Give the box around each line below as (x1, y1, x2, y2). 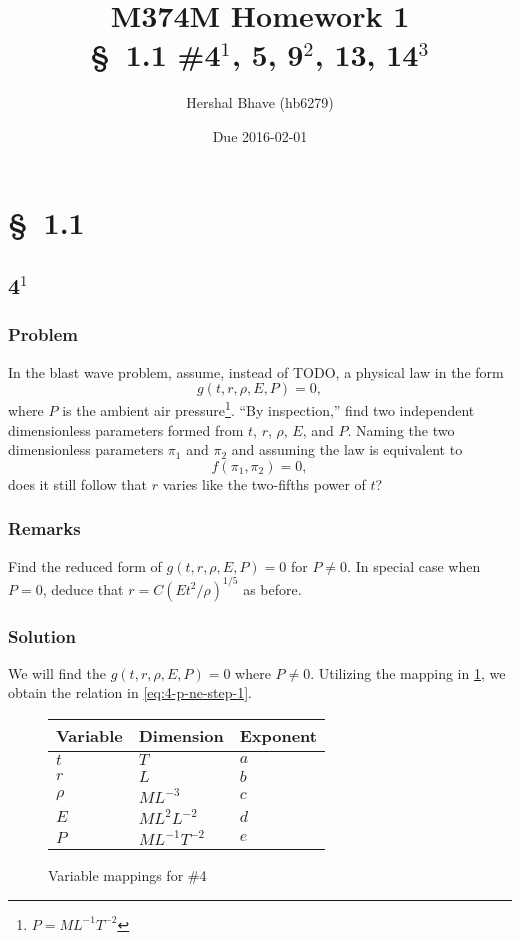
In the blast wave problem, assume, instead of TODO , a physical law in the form (8, 361, 504, 382)
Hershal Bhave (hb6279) (186, 92, 334, 113)
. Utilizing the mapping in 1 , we (310, 662, 506, 683)
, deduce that (42, 578, 124, 599)
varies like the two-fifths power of (162, 473, 366, 494)
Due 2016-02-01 (212, 125, 308, 146)
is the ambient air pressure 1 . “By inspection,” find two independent (62, 397, 475, 420)
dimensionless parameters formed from (8, 419, 244, 440)
